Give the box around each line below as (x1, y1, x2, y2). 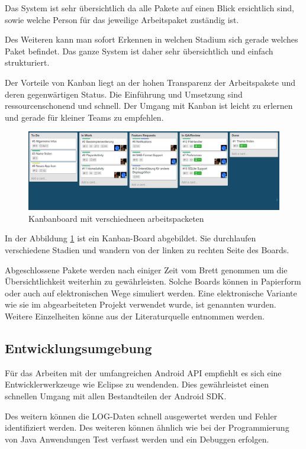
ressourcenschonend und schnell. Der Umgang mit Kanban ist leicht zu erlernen (5, 99, 293, 112)
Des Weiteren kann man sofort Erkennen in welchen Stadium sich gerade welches (5, 33, 298, 46)
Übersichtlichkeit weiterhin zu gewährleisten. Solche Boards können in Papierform (5, 275, 301, 288)
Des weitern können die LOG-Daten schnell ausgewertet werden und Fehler (5, 409, 278, 422)
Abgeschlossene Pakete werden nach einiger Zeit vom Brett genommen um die (5, 263, 288, 276)
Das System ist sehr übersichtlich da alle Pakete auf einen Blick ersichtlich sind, (5, 2, 294, 14)
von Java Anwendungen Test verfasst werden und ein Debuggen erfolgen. (5, 432, 269, 445)
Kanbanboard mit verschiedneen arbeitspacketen (28, 212, 204, 224)
